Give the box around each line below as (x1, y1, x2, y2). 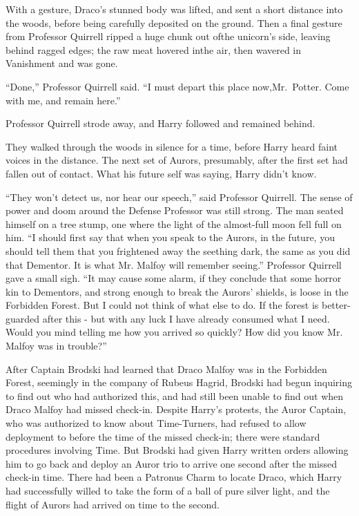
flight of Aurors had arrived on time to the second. (6, 497, 220, 511)
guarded (6, 311, 40, 325)
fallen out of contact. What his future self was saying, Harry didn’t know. (6, 166, 317, 180)
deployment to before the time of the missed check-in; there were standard (6, 429, 320, 443)
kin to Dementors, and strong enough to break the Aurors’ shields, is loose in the (6, 284, 349, 298)
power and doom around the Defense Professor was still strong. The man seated (6, 203, 344, 218)
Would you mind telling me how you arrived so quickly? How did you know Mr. (6, 325, 343, 339)
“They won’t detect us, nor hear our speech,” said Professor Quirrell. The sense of (6, 189, 353, 204)
